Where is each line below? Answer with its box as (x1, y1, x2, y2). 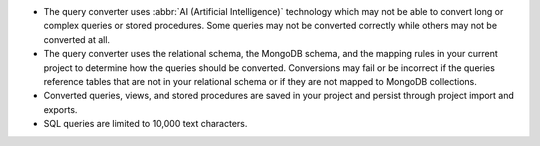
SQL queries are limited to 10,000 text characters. (43, 118, 248, 130)
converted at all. (43, 33, 110, 45)
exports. (43, 103, 78, 115)
